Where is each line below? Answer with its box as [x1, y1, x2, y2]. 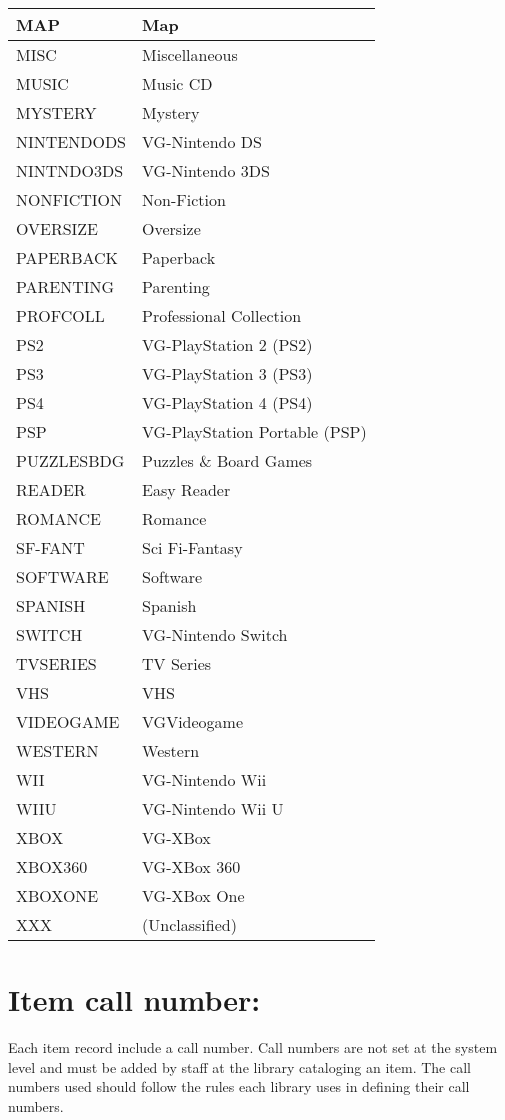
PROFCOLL [16, 304, 105, 327]
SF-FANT [16, 536, 85, 559]
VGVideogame [142, 710, 244, 733]
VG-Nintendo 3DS [142, 159, 270, 182]
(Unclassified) [142, 913, 237, 936]
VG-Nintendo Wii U [142, 797, 284, 820]
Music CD [142, 72, 213, 95]
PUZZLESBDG [16, 449, 125, 472]
